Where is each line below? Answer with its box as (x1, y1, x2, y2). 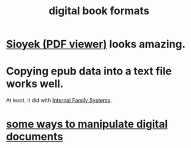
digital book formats (48, 4, 150, 18)
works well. (6, 77, 64, 91)
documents (6, 130, 64, 143)
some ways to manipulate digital (6, 117, 168, 131)
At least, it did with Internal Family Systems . (6, 96, 112, 104)
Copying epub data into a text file (6, 65, 172, 78)
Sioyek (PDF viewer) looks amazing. (6, 37, 186, 51)
